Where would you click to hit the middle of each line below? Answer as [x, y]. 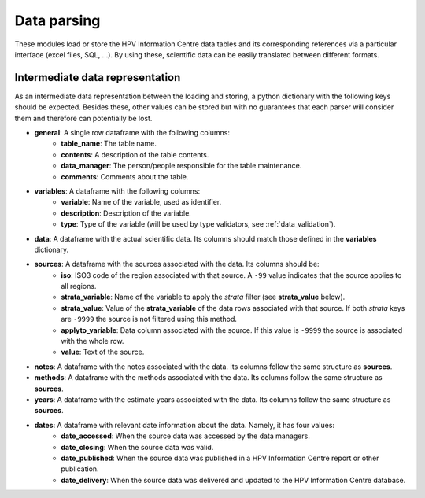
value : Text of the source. [103, 352]
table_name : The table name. [109, 144]
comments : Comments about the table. [125, 176]
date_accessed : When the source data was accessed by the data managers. [185, 436]
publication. [80, 469]
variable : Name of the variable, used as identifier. [141, 202]
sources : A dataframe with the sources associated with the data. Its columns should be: [177, 264]
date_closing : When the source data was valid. [137, 447]
